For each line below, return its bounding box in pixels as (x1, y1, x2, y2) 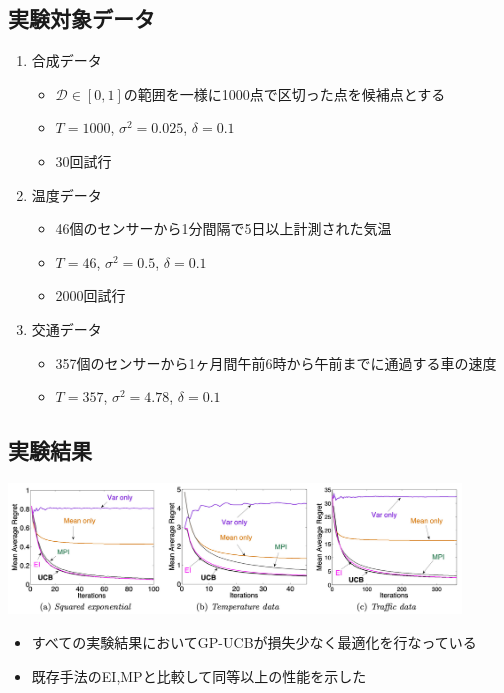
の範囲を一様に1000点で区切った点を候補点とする (123, 83, 446, 104)
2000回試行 (55, 285, 126, 306)
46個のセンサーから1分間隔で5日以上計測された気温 (55, 218, 392, 239)
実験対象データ (8, 3, 155, 34)
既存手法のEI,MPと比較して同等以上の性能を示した (31, 665, 367, 686)
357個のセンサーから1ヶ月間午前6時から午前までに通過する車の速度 (55, 352, 497, 373)
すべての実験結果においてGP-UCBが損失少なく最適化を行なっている (31, 632, 477, 653)
